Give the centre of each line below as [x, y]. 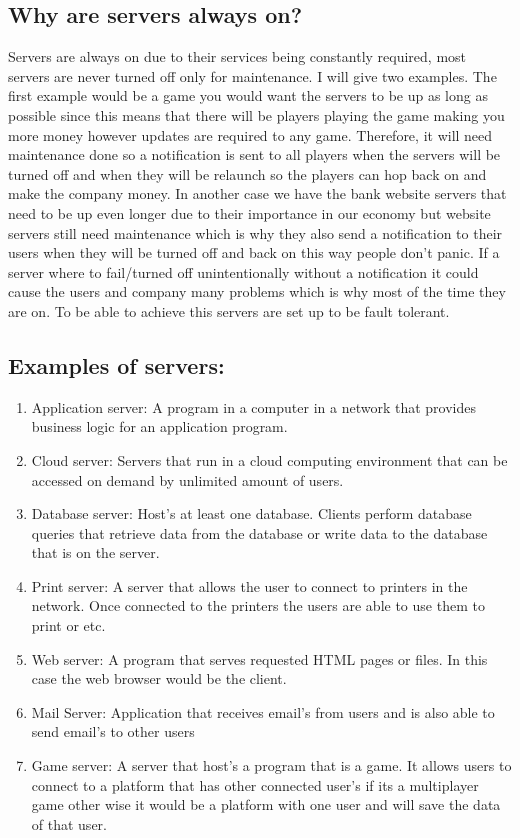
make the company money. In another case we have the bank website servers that [257, 193]
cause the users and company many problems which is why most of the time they [257, 291]
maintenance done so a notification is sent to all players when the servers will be [254, 154]
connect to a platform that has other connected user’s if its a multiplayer [255, 784]
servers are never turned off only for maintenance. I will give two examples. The [252, 75]
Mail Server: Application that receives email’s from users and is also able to [263, 711]
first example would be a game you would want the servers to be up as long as [248, 95]
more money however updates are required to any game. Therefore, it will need [250, 134]
